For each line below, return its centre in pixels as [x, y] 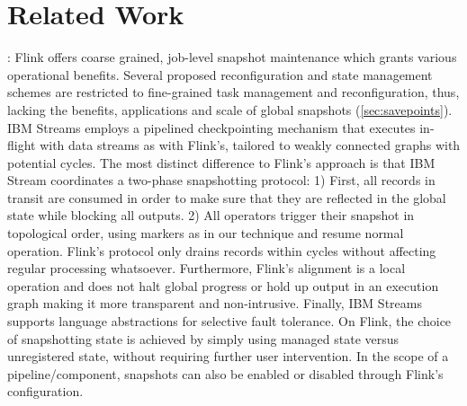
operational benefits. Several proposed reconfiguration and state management [220, 74]
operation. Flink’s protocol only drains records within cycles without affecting [222, 250]
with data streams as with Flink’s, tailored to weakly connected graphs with [250, 145]
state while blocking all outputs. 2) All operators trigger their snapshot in [211, 215]
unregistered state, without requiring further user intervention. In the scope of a [228, 356]
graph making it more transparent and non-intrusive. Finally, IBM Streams [215, 303]
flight [22, 145]
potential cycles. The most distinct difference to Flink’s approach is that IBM [221, 162]
